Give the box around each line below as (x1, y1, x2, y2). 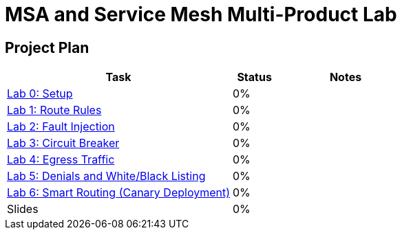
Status (237, 70, 272, 85)
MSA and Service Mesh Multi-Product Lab (5, 3, 397, 26)
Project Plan (5, 38, 89, 56)
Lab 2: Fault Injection (7, 120, 115, 134)
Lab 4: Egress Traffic (7, 153, 115, 167)
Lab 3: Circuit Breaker (7, 136, 120, 150)
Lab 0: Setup (7, 87, 73, 101)
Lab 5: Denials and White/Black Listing (7, 169, 206, 183)
